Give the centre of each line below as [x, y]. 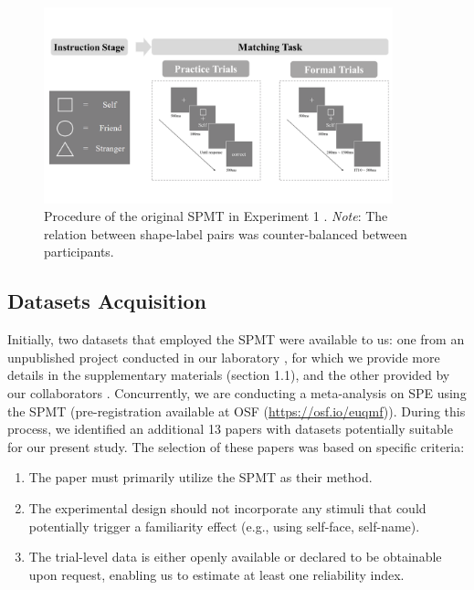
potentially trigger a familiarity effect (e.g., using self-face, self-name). [224, 526]
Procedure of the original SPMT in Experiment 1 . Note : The [216, 216]
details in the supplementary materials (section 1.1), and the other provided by [229, 375]
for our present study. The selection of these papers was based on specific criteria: [236, 446]
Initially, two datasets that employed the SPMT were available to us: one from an [236, 339]
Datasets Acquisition [107, 301]
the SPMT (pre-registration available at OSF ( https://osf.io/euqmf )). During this [237, 411]
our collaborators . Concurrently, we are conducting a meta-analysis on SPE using [237, 393]
